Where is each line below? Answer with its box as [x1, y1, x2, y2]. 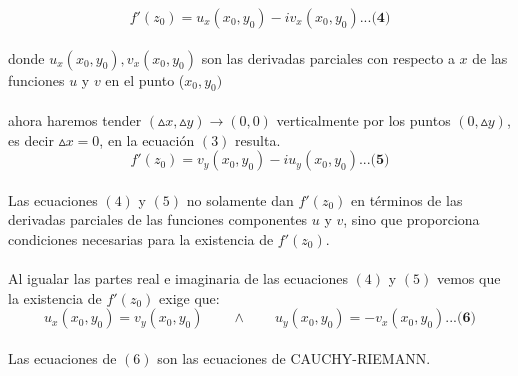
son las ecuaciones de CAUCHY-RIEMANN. [157, 347, 431, 368]
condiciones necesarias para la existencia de [8, 228, 274, 249]
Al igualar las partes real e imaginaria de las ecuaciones [8, 268, 348, 289]
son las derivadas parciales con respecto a [201, 47, 455, 68]
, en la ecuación [99, 129, 195, 150]
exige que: [159, 287, 220, 308]
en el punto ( [105, 69, 185, 90]
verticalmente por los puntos [276, 109, 451, 130]
